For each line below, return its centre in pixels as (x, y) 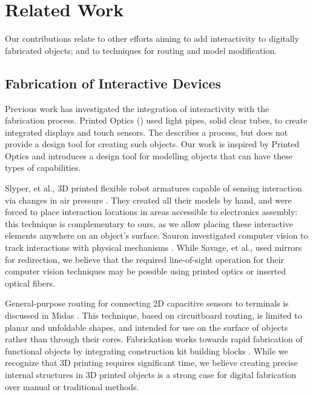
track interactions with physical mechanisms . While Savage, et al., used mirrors (153, 247)
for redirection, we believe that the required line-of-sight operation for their (144, 259)
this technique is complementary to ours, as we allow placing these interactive (149, 223)
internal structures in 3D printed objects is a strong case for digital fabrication (151, 374)
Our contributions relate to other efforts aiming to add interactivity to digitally (152, 38)
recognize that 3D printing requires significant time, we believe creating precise (151, 363)
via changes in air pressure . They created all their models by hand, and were (148, 200)
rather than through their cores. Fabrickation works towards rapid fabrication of (154, 339)
